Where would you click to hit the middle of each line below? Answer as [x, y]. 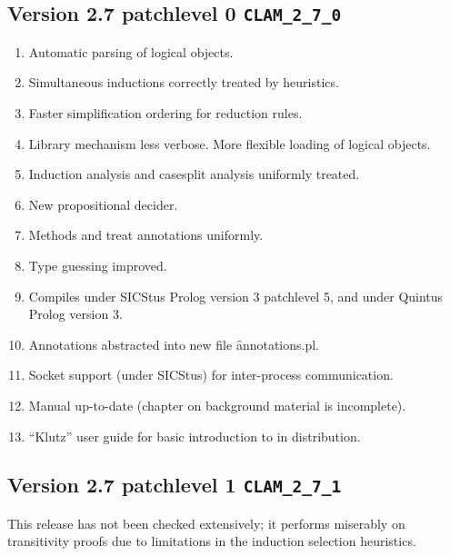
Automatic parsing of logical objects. [131, 51]
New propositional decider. [103, 204]
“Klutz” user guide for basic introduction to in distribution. [195, 436]
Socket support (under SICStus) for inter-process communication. [211, 375]
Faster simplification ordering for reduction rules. [165, 112]
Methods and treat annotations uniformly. [146, 235]
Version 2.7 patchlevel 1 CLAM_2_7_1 [175, 485]
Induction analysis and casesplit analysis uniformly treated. [194, 174]
